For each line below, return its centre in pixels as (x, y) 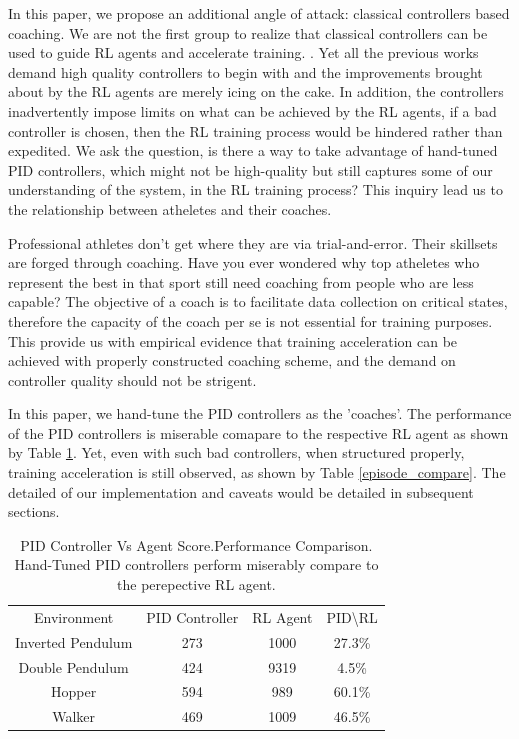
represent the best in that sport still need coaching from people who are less (241, 281)
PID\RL (352, 616)
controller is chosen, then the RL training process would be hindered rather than (255, 130)
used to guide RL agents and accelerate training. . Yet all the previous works (243, 52)
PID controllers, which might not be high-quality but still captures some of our (250, 169)
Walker (74, 716)
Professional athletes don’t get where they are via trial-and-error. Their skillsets (253, 242)
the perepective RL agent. (196, 584)
